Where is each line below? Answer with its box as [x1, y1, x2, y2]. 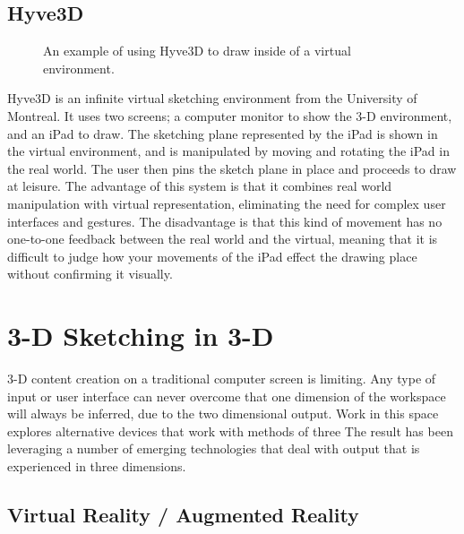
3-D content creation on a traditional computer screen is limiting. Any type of [7, 369, 436, 388]
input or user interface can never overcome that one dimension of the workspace [7, 386, 446, 405]
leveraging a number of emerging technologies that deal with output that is [7, 439, 420, 458]
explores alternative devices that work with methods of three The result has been [7, 421, 453, 440]
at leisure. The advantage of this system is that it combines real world [7, 177, 392, 195]
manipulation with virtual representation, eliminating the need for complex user [7, 194, 446, 212]
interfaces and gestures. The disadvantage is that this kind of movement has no [7, 211, 443, 230]
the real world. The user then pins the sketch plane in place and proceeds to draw [7, 159, 457, 177]
